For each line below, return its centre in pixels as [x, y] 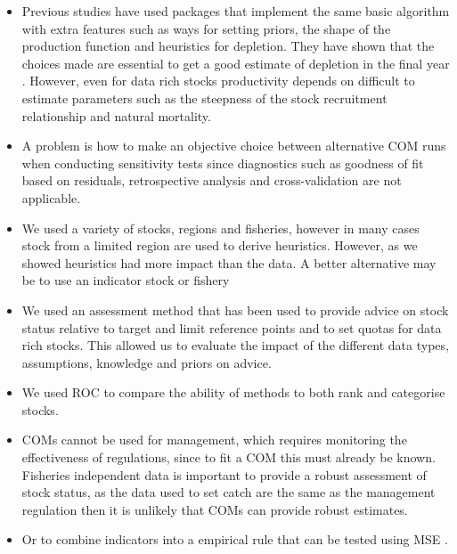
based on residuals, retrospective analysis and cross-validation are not [212, 180]
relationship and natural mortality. [116, 115]
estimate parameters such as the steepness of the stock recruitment [204, 98]
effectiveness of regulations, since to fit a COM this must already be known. [228, 457]
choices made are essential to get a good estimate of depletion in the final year [236, 63]
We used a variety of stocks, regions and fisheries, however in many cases [220, 228]
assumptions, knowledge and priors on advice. [147, 362]
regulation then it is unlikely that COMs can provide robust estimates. [215, 509]
